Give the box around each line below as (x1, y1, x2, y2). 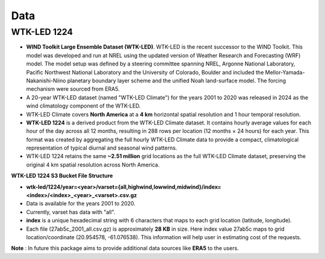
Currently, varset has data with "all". (26, 208, 116, 216)
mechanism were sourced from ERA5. (26, 85, 120, 93)
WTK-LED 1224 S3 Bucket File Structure (11, 172, 113, 180)
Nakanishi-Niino (26, 77, 66, 84)
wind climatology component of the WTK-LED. (26, 102, 141, 109)
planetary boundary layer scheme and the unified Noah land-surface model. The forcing (67, 77, 286, 84)
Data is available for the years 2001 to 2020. (26, 200, 135, 207)
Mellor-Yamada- (265, 69, 305, 76)
